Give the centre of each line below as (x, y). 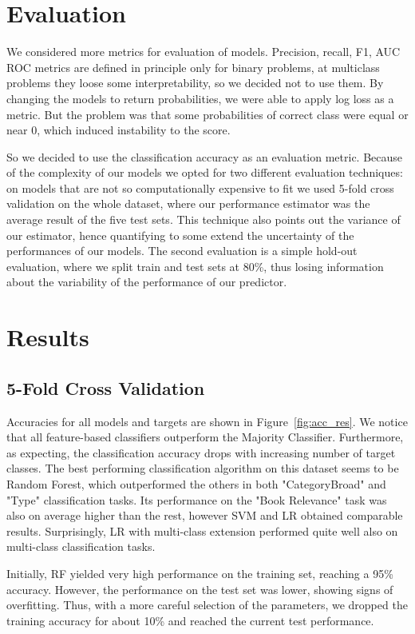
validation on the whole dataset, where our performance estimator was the (188, 203)
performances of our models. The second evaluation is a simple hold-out (182, 251)
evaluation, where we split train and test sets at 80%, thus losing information (195, 266)
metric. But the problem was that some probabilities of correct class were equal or (207, 114)
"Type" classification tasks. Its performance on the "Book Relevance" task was (197, 499)
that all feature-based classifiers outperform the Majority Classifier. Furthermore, (205, 437)
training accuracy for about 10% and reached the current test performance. (190, 620)
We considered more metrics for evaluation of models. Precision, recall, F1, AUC (204, 52)
